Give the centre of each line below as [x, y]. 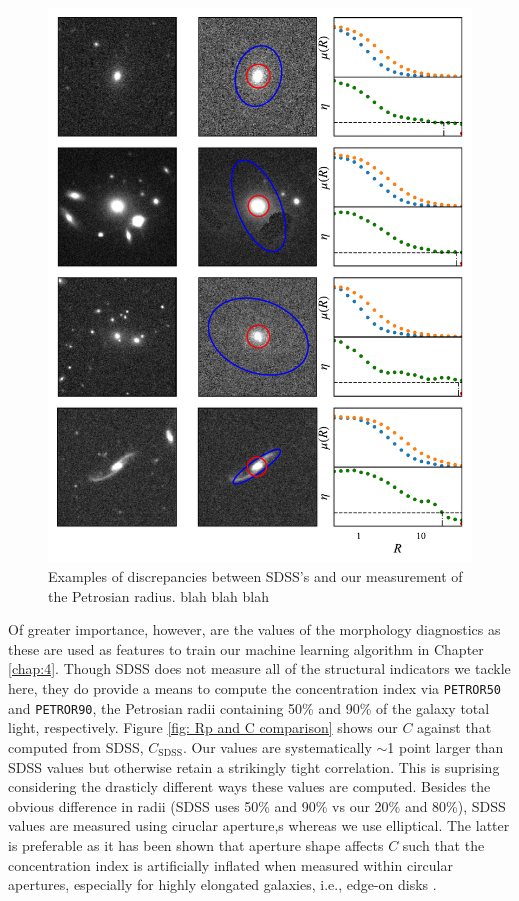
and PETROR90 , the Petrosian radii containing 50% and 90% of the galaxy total [249, 707]
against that [454, 727]
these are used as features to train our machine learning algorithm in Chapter [246, 648]
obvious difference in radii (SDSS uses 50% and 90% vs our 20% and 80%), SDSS [257, 805]
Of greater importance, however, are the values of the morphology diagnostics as [254, 629]
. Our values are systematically [277, 746]
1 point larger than [445, 746]
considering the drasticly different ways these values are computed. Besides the [249, 786]
